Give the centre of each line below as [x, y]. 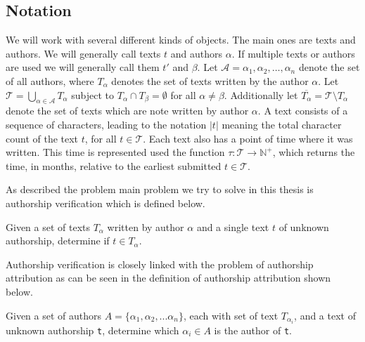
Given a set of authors [54, 315]
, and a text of [325, 315]
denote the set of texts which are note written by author [127, 111]
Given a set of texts [48, 226]
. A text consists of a [303, 111]
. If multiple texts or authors [293, 53]
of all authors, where [50, 80]
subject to [93, 94]
